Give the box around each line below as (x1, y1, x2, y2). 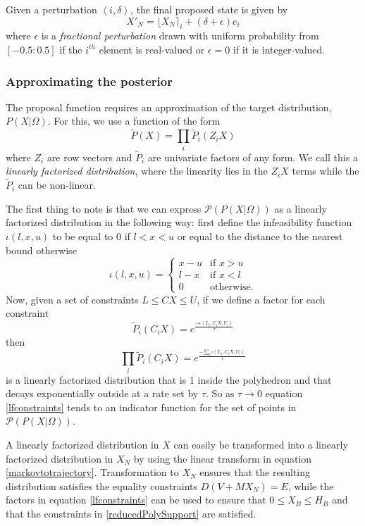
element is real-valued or (99, 42, 205, 56)
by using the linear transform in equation (133, 451, 312, 465)
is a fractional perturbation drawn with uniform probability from (41, 28, 319, 43)
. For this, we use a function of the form (47, 113, 221, 128)
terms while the (292, 163, 359, 178)
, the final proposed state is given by (130, 2, 288, 16)
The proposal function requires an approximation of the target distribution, (6, 99, 332, 114)
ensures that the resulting (199, 465, 310, 480)
